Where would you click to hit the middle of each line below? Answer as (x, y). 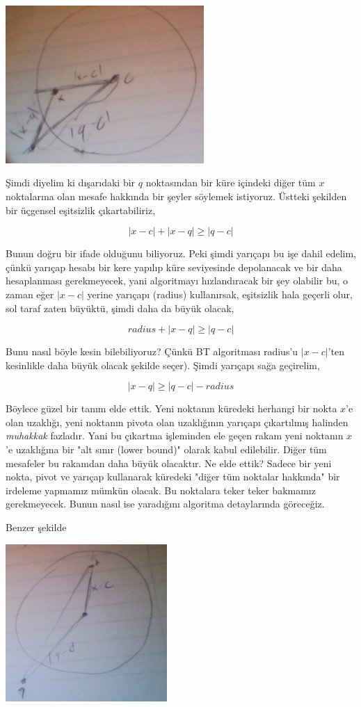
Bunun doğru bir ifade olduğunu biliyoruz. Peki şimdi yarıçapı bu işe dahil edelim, (181, 253)
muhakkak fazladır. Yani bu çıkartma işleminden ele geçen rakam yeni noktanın (175, 436)
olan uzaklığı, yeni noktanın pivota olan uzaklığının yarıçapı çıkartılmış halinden (177, 422)
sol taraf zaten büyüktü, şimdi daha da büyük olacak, (120, 308)
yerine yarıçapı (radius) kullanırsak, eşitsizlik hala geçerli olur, (220, 294)
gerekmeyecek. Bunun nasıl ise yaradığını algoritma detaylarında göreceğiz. (165, 504)
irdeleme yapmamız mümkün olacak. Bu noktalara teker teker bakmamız (161, 490)
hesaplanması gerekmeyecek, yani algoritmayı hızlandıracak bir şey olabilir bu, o (177, 281)
